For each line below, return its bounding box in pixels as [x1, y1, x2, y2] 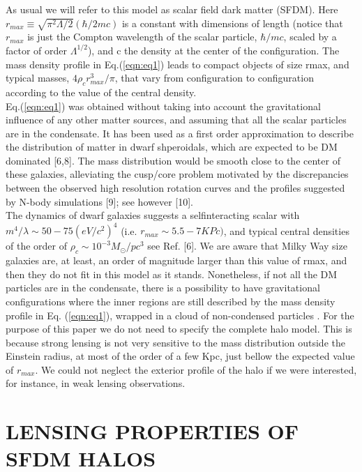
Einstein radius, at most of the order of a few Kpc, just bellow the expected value [6, 349, 355, 363]
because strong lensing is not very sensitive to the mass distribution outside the [6, 335, 345, 349]
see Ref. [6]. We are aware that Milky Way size [147, 238, 347, 253]
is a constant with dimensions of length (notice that [121, 15, 343, 30]
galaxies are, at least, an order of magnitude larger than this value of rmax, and [6, 253, 347, 268]
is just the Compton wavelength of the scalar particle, [27, 29, 257, 44]
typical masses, [6, 70, 70, 85]
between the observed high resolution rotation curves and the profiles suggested [6, 181, 345, 195]
